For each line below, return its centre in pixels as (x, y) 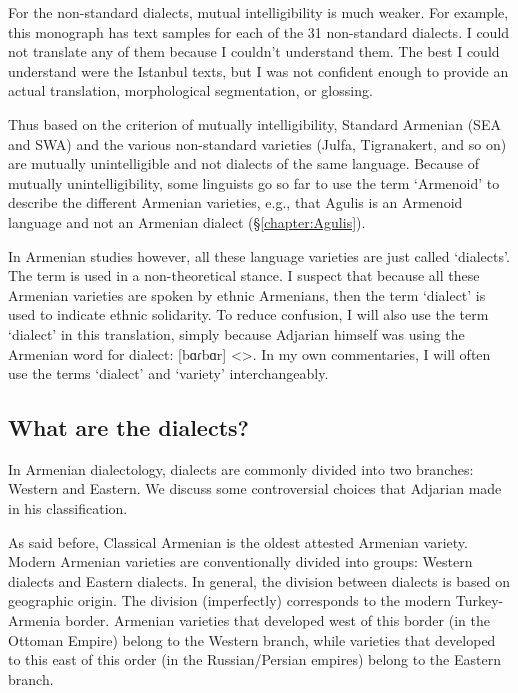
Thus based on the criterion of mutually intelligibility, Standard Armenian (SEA (254, 123)
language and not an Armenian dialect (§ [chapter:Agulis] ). (187, 221)
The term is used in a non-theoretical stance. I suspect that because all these (244, 275)
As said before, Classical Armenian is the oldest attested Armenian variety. (238, 541)
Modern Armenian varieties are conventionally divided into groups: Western (240, 561)
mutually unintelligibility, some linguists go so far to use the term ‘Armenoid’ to (254, 182)
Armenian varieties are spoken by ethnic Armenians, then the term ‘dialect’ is (247, 294)
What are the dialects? (128, 427)
